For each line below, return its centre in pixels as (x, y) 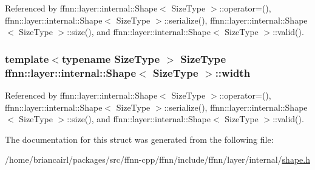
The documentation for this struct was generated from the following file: (139, 139)
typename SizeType (111, 58)
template (27, 58)
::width (233, 72)
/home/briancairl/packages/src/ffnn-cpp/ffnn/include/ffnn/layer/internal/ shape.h (157, 159)
